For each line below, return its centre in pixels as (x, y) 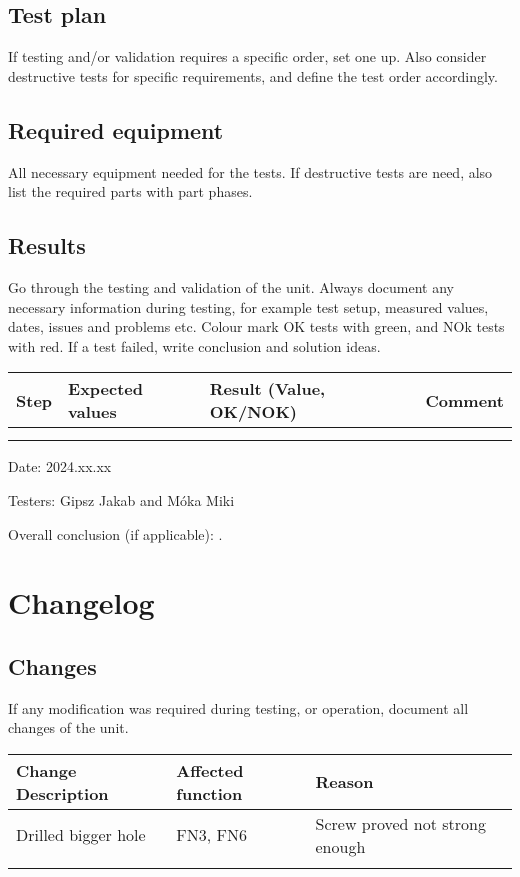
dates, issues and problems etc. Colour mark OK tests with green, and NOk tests (256, 326)
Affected (210, 770)
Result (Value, (267, 389)
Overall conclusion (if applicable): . (115, 533)
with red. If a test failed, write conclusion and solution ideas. (194, 345)
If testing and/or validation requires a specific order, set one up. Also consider (247, 56)
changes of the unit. (68, 727)
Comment (464, 400)
